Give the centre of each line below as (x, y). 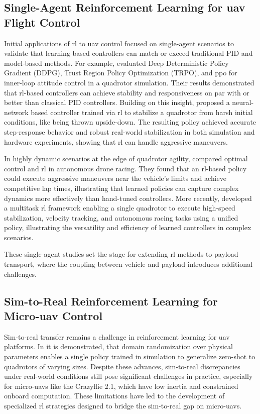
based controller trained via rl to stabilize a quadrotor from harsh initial (142, 112)
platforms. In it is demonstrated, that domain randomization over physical (118, 346)
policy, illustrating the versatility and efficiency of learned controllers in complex (128, 227)
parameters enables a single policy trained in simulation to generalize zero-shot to (130, 356)
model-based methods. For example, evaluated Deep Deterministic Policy (116, 63)
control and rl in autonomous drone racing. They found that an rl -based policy (125, 168)
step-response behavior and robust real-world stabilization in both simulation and (129, 131)
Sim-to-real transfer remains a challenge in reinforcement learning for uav (117, 336)
